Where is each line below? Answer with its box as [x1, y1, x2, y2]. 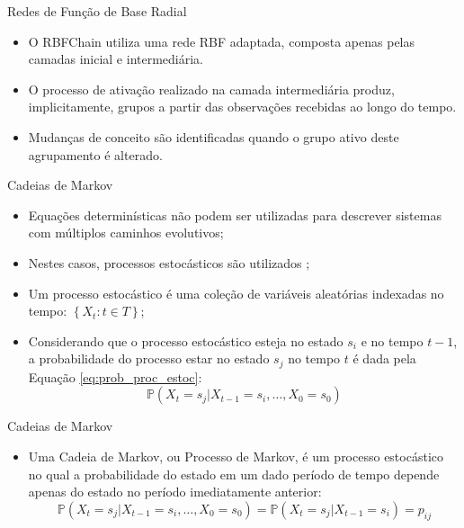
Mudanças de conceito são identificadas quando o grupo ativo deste [28, 127, 399, 146]
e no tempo [361, 331, 424, 350]
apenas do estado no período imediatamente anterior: [28, 482, 322, 501]
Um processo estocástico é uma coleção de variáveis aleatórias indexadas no [28, 283, 444, 302]
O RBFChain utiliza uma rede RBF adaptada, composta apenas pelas [28, 31, 415, 50]
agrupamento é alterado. [28, 145, 163, 164]
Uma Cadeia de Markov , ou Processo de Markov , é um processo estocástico [28, 446, 443, 465]
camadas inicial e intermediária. [28, 49, 204, 68]
